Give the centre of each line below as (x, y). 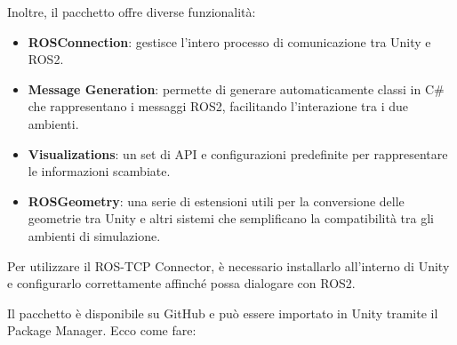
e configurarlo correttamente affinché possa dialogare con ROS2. (181, 283)
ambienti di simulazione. (94, 235)
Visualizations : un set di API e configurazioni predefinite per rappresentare (238, 153)
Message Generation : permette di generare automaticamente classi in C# (236, 88)
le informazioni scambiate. (99, 171)
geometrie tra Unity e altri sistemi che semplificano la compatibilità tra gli (231, 218)
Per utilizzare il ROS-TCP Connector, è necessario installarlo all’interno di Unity (228, 265)
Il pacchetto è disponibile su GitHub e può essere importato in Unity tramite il (223, 313)
